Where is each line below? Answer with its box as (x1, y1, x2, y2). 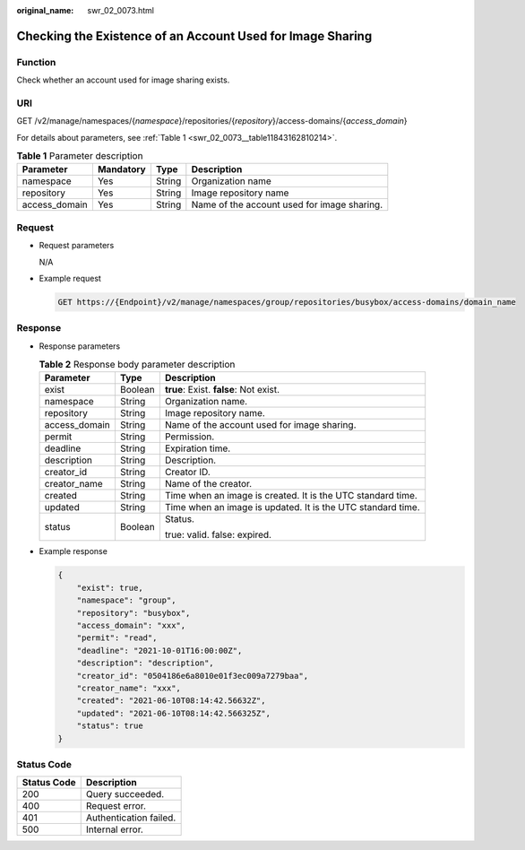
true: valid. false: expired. (164, 529, 272, 542)
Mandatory (97, 163, 147, 176)
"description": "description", (76, 658, 214, 668)
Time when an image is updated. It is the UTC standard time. (164, 501, 420, 514)
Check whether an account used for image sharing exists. (16, 74, 230, 85)
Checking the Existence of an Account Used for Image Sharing (16, 28, 373, 44)
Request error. (85, 800, 147, 812)
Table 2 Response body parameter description (39, 359, 236, 371)
